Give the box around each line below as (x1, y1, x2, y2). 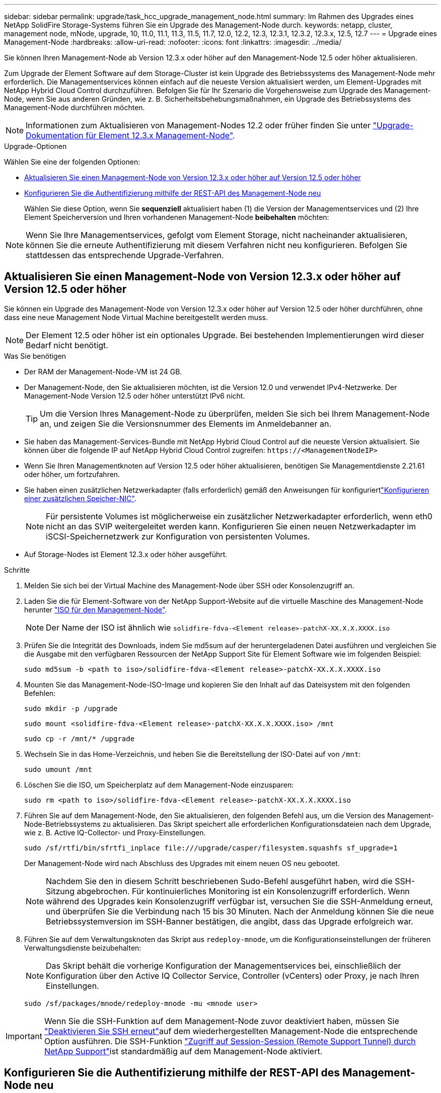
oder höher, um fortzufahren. (24, 470, 120, 479)
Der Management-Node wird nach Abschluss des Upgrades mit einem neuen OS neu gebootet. (24, 858, 340, 868)
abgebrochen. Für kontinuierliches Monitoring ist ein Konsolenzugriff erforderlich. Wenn (77, 886, 410, 896)
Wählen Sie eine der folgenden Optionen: (4, 158, 140, 166)
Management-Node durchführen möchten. (4, 103, 145, 112)
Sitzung (46, 886, 75, 896)
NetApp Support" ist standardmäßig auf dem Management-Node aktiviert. (44, 1046, 323, 1056)
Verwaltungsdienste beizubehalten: (24, 943, 141, 952)
